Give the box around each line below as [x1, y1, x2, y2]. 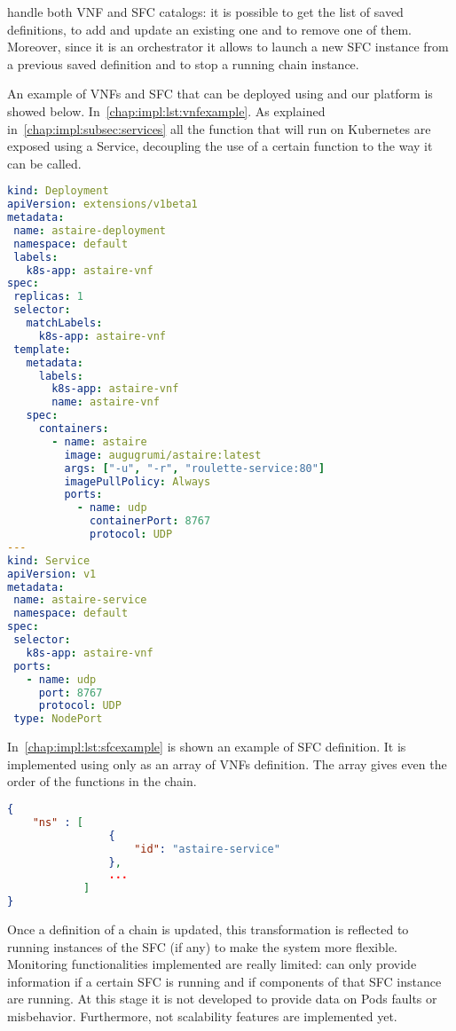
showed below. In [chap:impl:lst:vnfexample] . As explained [7, 101, 326, 120]
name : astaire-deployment [13, 224, 167, 237]
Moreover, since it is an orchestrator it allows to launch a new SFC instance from [7, 37, 449, 56]
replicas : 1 [13, 290, 83, 303]
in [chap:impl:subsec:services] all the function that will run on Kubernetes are [7, 119, 431, 138]
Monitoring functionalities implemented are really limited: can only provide [7, 955, 417, 973]
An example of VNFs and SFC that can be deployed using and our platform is [7, 84, 433, 103]
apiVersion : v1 [7, 567, 97, 580]
